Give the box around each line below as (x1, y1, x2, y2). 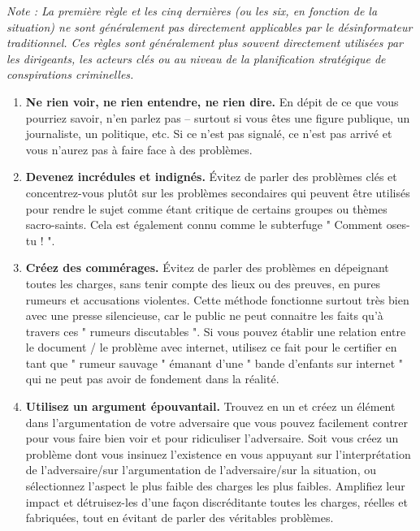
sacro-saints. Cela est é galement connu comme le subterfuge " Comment (25, 216, 383, 233)
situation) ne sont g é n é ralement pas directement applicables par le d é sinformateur (6, 18, 413, 35)
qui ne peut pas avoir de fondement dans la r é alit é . (25, 370, 279, 387)
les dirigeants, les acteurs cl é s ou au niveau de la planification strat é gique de (6, 50, 386, 67)
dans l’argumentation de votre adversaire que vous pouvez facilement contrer (25, 413, 409, 430)
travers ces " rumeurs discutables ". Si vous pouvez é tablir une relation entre (25, 322, 406, 339)
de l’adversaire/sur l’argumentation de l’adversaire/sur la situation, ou (25, 461, 376, 478)
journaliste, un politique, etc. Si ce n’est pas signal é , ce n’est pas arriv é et (25, 125, 392, 142)
